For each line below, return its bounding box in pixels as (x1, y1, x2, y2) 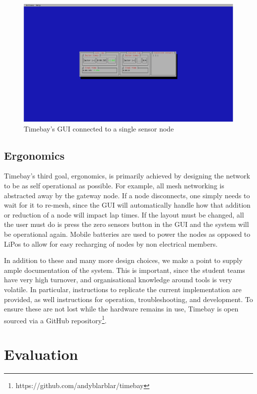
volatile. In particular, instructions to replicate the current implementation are (4, 284, 242, 294)
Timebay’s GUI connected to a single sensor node (24, 123, 174, 133)
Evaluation (4, 344, 78, 364)
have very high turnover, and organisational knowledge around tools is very (4, 274, 232, 285)
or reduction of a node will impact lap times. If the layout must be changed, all (4, 209, 244, 219)
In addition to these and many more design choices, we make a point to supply (4, 255, 243, 265)
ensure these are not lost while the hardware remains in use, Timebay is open (4, 304, 239, 314)
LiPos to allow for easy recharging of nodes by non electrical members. (4, 238, 218, 249)
